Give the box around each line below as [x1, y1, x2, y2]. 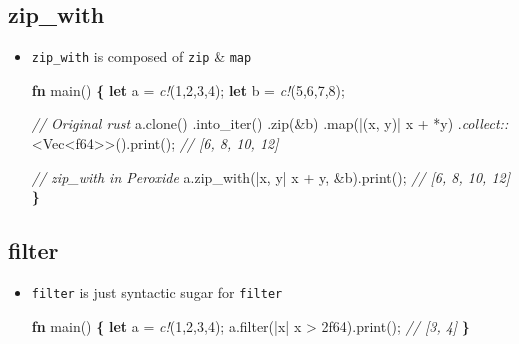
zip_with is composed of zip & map [31, 46, 252, 67]
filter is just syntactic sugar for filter [31, 282, 283, 303]
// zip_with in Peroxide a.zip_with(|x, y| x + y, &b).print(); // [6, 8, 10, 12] [31, 166, 510, 187]
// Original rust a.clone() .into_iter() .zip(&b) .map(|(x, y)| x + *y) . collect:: [31, 113, 509, 134]
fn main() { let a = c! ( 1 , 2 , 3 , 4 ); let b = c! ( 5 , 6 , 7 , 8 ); [31, 79, 345, 100]
